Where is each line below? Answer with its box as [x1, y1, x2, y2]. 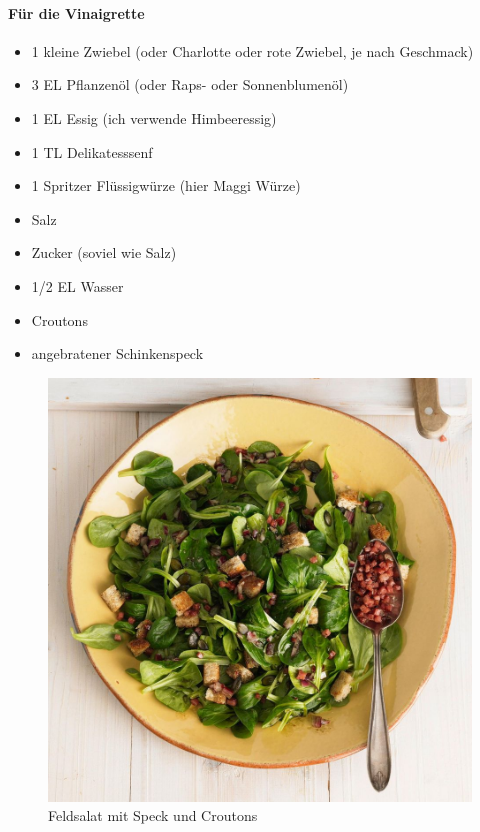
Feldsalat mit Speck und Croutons [48, 805, 258, 826]
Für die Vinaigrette [8, 2, 145, 23]
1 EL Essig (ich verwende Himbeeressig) [31, 107, 277, 128]
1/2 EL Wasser [31, 275, 124, 296]
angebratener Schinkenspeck [31, 343, 204, 364]
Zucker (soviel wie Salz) [31, 242, 177, 263]
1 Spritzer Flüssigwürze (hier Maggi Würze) [31, 175, 301, 196]
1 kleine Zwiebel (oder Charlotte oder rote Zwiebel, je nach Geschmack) [31, 40, 474, 61]
